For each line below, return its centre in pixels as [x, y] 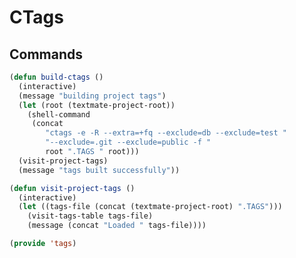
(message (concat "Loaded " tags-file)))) [117, 226]
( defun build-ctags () [56, 77]
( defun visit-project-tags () [72, 188]
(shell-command [59, 114]
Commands [46, 54]
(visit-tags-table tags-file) [90, 216]
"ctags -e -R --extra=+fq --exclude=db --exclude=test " [166, 133]
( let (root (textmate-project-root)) [97, 105]
